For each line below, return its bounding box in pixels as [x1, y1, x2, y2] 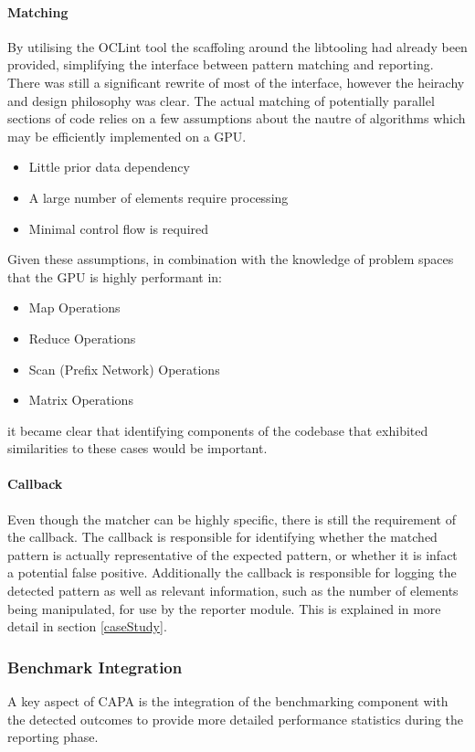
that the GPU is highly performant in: [7, 267, 222, 286]
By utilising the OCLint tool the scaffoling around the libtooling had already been [7, 37, 468, 56]
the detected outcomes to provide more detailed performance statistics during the [7, 709, 464, 728]
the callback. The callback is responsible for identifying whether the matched [7, 527, 438, 546]
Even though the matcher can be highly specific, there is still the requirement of [7, 509, 456, 528]
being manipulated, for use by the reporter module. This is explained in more [7, 598, 441, 618]
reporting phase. [7, 727, 99, 747]
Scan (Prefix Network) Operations [28, 359, 220, 378]
